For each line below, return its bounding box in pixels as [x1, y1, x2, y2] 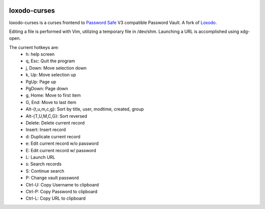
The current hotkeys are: [9, 44, 59, 50]
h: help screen [26, 52, 55, 57]
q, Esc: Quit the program [26, 58, 76, 64]
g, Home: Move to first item [26, 92, 81, 98]
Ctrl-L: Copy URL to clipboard [26, 195, 86, 201]
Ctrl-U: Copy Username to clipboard [26, 182, 99, 187]
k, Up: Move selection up [26, 72, 76, 78]
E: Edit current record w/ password [26, 147, 97, 153]
